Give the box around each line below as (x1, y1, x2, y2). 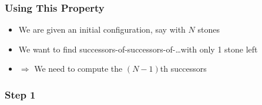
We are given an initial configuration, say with (18, 23, 186, 36)
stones (197, 23, 220, 36)
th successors (160, 62, 207, 75)
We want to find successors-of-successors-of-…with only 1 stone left (18, 43, 258, 55)
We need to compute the (34, 62, 123, 75)
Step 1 (5, 87, 36, 101)
